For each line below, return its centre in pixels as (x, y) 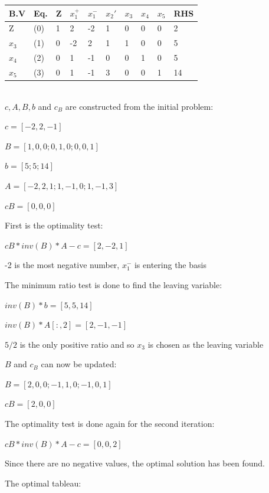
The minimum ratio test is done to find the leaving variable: (114, 284)
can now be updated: (79, 364)
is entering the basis (170, 265)
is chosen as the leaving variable (206, 344)
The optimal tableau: (43, 483)
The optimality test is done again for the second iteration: (110, 424)
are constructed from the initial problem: (139, 106)
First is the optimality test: (54, 225)
